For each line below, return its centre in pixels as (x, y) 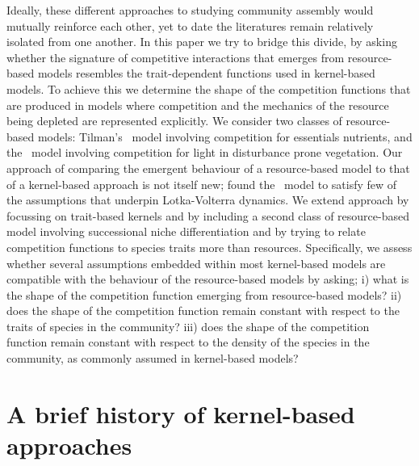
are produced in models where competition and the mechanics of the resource (198, 105)
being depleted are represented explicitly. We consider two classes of (174, 121)
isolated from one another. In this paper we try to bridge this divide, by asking (202, 42)
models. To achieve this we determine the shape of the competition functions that (209, 88)
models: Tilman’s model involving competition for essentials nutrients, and (225, 136)
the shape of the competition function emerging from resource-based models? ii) (204, 294)
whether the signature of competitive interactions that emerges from (176, 57)
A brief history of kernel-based (181, 413)
